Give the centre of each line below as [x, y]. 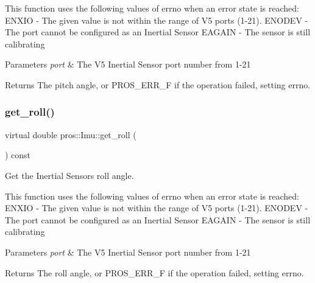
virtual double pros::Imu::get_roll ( [71, 134]
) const [18, 155]
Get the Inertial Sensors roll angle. [69, 175]
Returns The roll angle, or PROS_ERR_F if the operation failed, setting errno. [154, 272]
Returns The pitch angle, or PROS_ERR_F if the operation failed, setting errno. [158, 84]
